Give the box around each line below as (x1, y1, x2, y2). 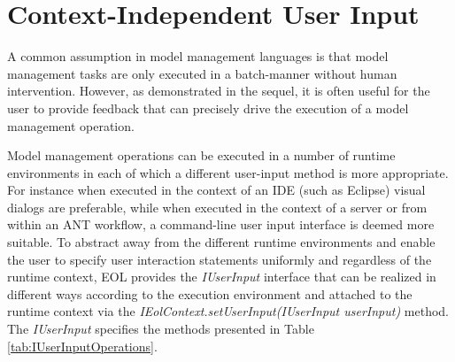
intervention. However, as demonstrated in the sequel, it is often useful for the (7, 81, 430, 100)
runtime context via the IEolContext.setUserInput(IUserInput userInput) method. (7, 302, 450, 320)
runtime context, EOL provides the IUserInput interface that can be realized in (7, 267, 436, 286)
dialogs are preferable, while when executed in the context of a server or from (7, 197, 428, 216)
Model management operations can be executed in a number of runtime (7, 146, 396, 165)
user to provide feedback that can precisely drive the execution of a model (7, 98, 409, 117)
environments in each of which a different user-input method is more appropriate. (7, 163, 449, 181)
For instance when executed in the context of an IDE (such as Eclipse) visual (7, 181, 426, 199)
